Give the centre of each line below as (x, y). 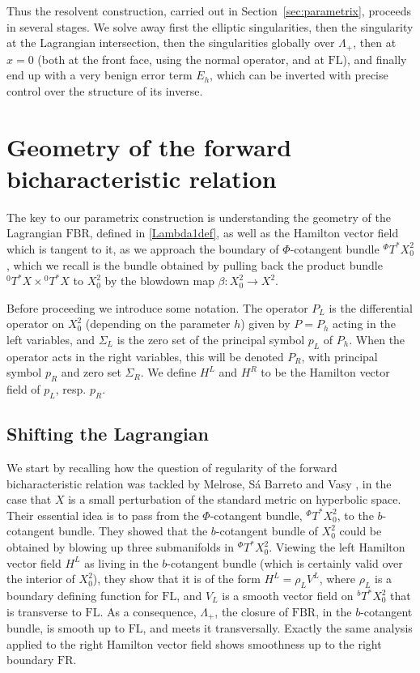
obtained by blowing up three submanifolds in (121, 547)
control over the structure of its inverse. (105, 90)
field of (23, 389)
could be (361, 531)
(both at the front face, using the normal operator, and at (181, 59)
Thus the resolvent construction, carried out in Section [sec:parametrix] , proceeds (209, 11)
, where (337, 579)
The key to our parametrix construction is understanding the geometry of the (199, 217)
